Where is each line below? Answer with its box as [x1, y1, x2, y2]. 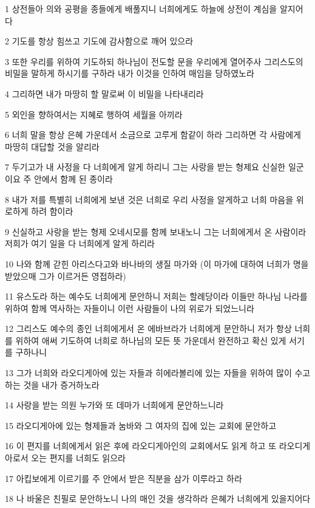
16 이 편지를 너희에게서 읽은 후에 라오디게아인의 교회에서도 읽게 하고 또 [5, 439, 277, 452]
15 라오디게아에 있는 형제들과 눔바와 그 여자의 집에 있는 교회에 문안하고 [5, 419, 277, 431]
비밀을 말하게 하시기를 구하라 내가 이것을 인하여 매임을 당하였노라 [5, 67, 254, 80]
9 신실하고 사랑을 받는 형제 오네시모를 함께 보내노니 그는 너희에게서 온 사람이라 [5, 225, 307, 238]
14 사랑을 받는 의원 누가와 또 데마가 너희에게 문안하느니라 [5, 399, 224, 411]
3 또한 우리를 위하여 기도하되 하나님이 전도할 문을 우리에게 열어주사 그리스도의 [5, 55, 303, 67]
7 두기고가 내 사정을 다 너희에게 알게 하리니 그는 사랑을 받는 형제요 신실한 [5, 160, 286, 173]
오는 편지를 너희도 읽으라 [31, 451, 126, 464]
